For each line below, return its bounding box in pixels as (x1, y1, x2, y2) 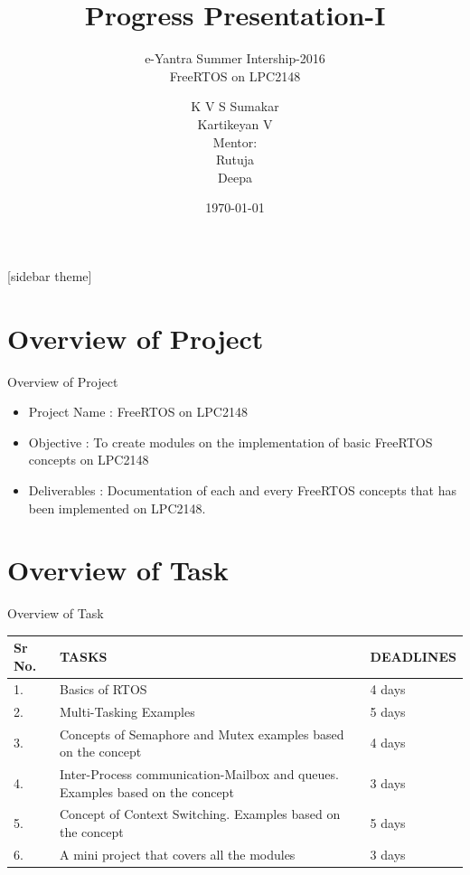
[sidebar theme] (7, 266, 92, 285)
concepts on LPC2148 (28, 450, 149, 469)
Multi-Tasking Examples (60, 701, 195, 720)
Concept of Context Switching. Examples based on (60, 804, 341, 823)
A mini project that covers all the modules (60, 844, 296, 863)
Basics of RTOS (60, 679, 147, 698)
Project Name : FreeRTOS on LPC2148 (28, 402, 248, 421)
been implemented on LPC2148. (28, 498, 206, 517)
